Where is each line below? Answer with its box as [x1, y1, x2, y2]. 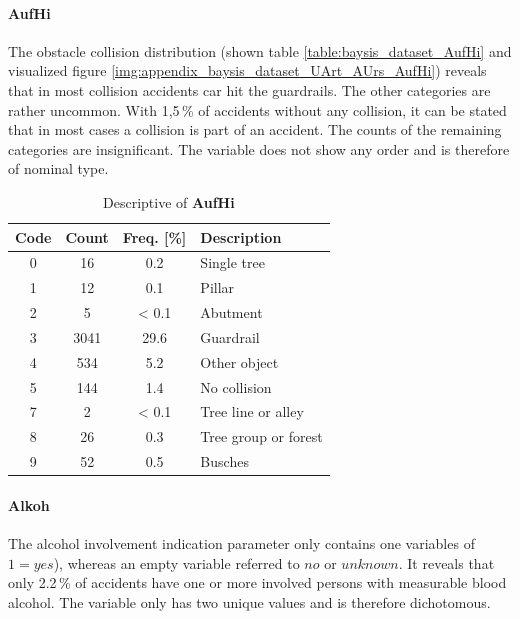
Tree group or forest [200, 426, 323, 447]
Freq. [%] [122, 226, 187, 247]
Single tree [200, 252, 265, 273]
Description [200, 226, 282, 247]
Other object [200, 351, 279, 372]
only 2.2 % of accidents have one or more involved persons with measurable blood [8, 572, 507, 593]
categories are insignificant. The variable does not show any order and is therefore [8, 138, 510, 159]
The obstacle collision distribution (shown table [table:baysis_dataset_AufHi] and [8, 40, 512, 61]
